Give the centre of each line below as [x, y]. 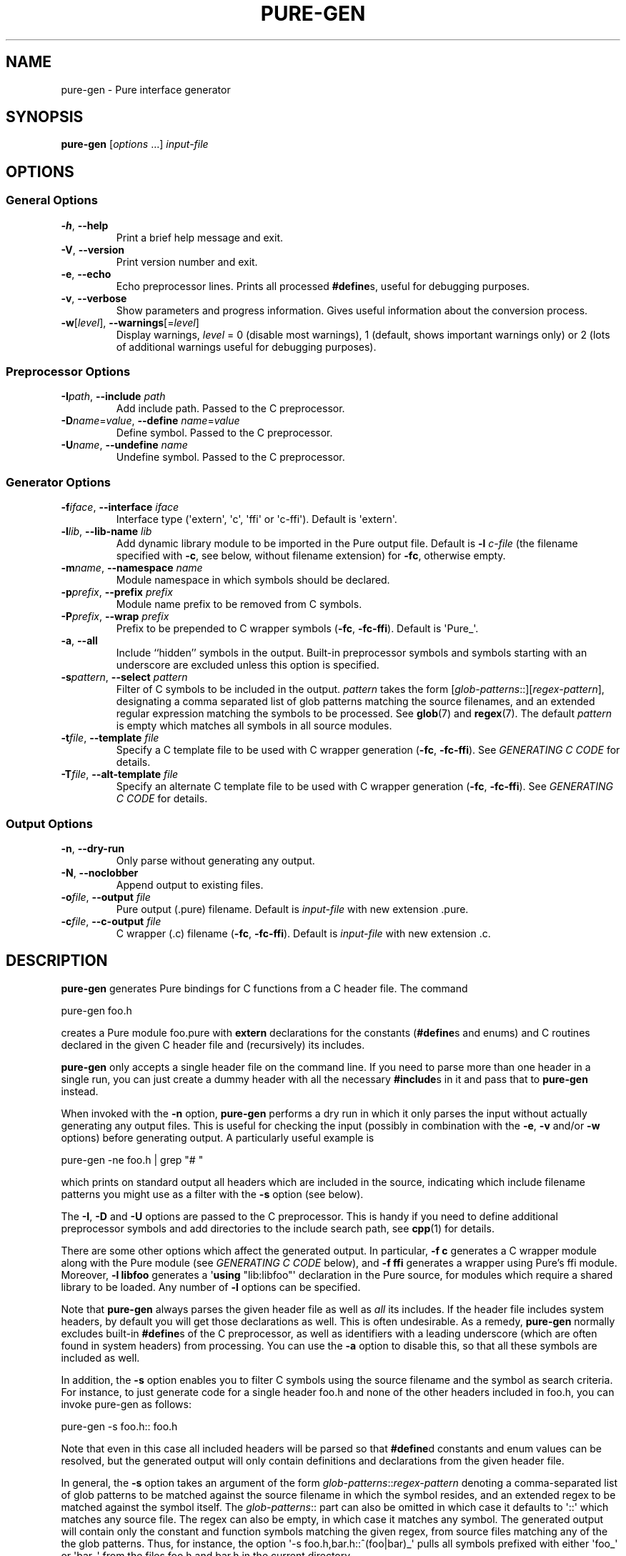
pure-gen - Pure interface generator [146, 89]
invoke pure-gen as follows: [126, 1404]
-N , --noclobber [100, 872]
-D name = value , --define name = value [150, 421]
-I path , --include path [113, 397]
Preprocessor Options [68, 372]
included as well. [100, 1357]
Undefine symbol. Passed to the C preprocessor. [230, 457]
